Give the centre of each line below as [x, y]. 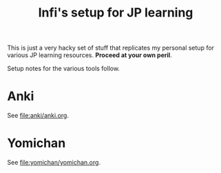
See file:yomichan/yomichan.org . [54, 163]
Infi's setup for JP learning [116, 13]
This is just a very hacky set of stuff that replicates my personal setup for [111, 48]
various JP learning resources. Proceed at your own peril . [90, 55]
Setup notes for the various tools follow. [64, 69]
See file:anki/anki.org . [38, 116]
